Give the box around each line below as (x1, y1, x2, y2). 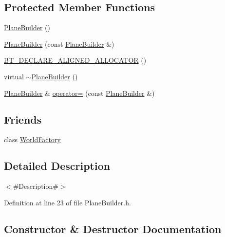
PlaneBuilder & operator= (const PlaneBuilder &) (4, 88, 155, 98)
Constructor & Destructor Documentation (4, 221, 222, 236)
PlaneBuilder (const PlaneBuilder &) (4, 38, 114, 49)
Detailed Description (4, 158, 111, 173)
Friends (4, 111, 42, 127)
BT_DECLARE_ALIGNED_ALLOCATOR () (4, 55, 147, 65)
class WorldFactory (4, 134, 61, 145)
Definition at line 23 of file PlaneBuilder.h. (4, 197, 131, 207)
